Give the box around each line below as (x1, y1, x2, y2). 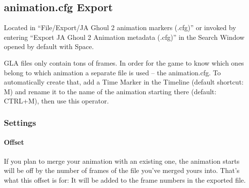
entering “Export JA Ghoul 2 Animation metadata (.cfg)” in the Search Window (4, 32, 245, 42)
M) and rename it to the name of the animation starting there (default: (4, 86, 216, 96)
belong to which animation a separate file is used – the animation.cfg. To (4, 67, 221, 77)
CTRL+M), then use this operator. (4, 96, 109, 106)
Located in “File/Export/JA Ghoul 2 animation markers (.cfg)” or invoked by (4, 22, 236, 33)
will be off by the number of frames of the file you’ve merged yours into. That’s (4, 165, 240, 175)
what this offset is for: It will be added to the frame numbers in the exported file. (4, 174, 246, 185)
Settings (4, 116, 36, 128)
